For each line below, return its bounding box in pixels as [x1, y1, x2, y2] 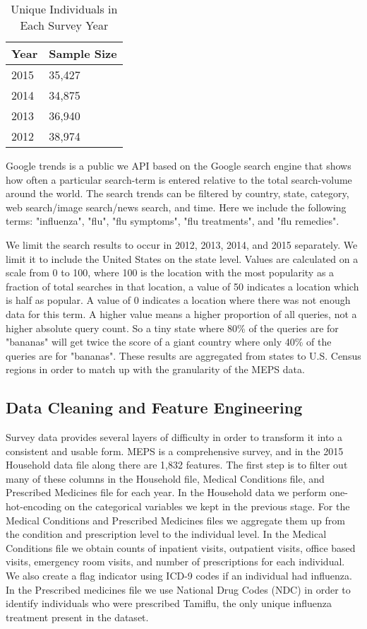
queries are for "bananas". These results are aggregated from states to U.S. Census [6, 348, 361, 363]
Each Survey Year [20, 17, 109, 33]
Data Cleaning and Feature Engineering [6, 396, 303, 418]
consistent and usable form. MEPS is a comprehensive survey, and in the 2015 [6, 443, 344, 458]
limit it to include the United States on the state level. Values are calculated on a [6, 251, 359, 266]
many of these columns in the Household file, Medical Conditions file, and [6, 471, 325, 486]
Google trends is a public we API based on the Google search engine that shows [6, 158, 351, 172]
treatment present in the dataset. [6, 609, 149, 624]
